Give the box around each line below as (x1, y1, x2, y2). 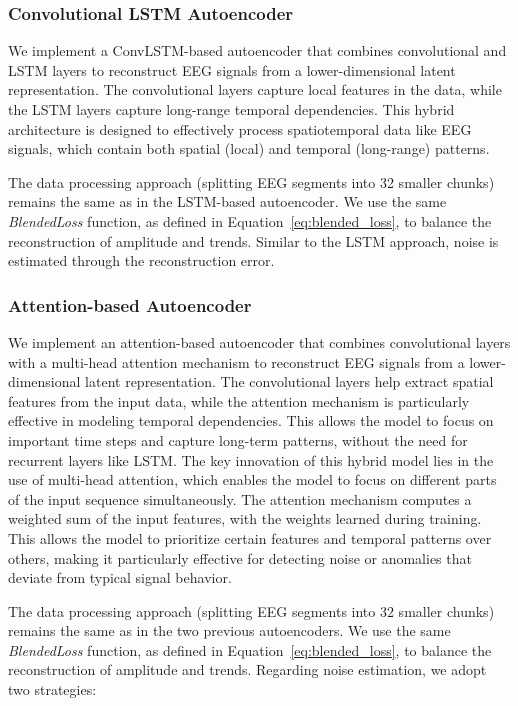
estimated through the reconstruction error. (8, 250, 275, 271)
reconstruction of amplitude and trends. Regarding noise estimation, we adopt (8, 659, 487, 680)
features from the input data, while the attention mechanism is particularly (8, 390, 470, 411)
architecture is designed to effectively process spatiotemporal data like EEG (8, 118, 472, 139)
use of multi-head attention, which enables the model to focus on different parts (8, 469, 497, 490)
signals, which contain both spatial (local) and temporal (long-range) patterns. (8, 138, 490, 159)
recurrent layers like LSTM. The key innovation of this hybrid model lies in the (8, 449, 494, 470)
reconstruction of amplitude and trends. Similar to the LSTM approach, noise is (8, 230, 499, 251)
